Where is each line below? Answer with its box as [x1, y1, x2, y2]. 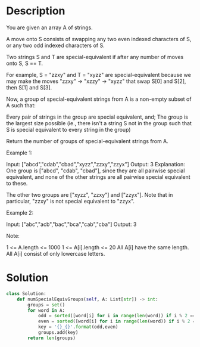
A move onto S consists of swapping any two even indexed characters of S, [6, 35, 192, 42]
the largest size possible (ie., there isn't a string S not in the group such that [6, 119, 192, 126]
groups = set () [27, 302, 65, 308]
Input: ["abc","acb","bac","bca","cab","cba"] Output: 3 [6, 221, 137, 228]
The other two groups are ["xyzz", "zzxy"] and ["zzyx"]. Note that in [6, 191, 173, 198]
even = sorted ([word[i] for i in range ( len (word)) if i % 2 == [37, 318, 198, 324]
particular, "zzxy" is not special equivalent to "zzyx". [6, 197, 135, 205]
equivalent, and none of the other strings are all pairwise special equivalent [6, 173, 190, 180]
